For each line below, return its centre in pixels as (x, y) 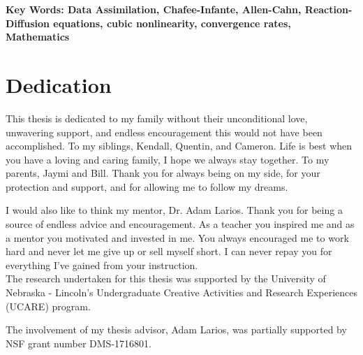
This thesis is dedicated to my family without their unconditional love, (157, 118)
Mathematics (38, 37)
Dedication (59, 84)
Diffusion (28, 23)
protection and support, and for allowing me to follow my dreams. (147, 186)
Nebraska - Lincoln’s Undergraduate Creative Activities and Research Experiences (182, 292)
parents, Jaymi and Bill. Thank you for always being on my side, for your (163, 173)
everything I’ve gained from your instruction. (102, 265)
